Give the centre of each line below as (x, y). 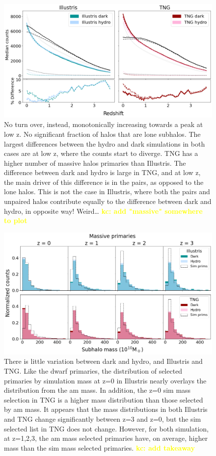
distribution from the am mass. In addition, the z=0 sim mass (97, 390)
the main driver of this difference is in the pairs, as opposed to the (104, 182)
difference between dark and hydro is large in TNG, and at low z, (102, 172)
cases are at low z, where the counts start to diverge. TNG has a (101, 153)
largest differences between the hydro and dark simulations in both (105, 143)
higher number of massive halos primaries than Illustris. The (95, 163)
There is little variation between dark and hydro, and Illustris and (103, 361)
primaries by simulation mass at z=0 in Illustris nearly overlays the (105, 380)
